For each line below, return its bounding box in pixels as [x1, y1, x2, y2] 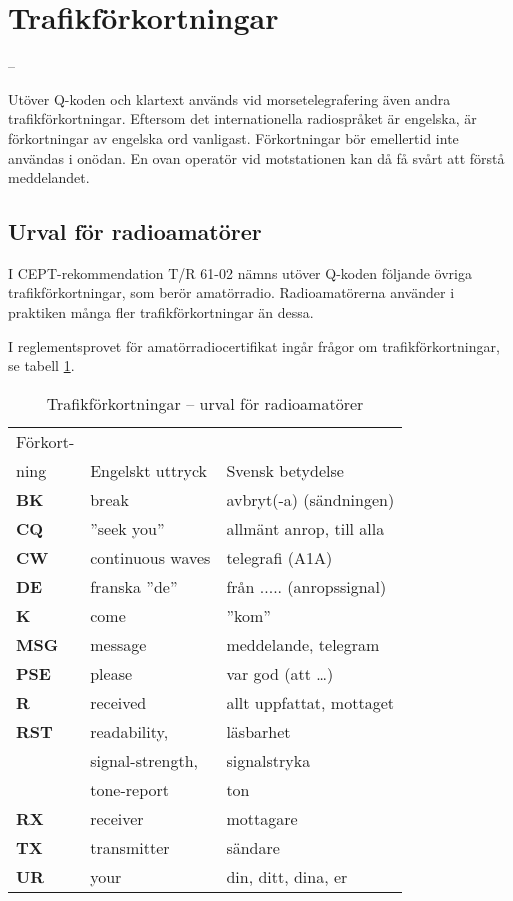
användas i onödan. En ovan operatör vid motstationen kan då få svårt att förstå [8, 147, 505, 168]
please [90, 661, 133, 685]
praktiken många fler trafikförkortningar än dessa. [8, 302, 314, 323]
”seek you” [90, 516, 165, 540]
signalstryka [226, 748, 311, 772]
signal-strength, [90, 748, 199, 772]
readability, [90, 719, 169, 743]
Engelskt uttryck [90, 458, 208, 482]
